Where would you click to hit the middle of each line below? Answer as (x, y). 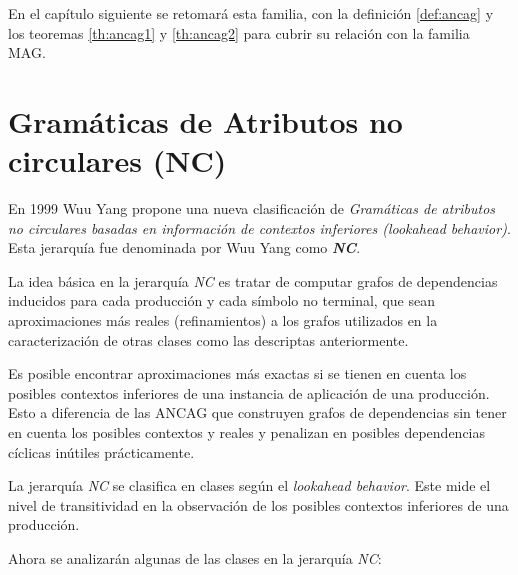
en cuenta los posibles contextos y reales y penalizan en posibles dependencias (247, 432)
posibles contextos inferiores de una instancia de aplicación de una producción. (249, 392)
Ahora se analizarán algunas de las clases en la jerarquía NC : (195, 558)
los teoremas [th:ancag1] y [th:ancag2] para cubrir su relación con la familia (239, 32)
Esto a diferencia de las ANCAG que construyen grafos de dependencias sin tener (257, 412)
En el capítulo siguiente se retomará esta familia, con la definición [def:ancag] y (251, 13)
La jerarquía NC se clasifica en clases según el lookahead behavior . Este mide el (249, 485)
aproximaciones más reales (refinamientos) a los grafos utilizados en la (223, 320)
